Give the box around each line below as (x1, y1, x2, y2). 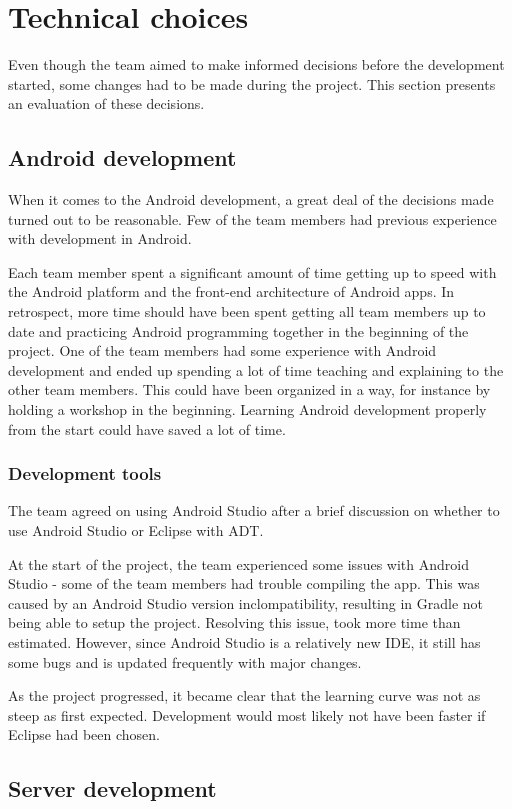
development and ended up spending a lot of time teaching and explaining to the (8, 359, 504, 380)
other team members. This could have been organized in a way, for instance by (8, 379, 491, 400)
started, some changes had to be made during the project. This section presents (8, 73, 496, 94)
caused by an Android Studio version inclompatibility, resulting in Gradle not (8, 592, 484, 613)
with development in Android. (8, 228, 192, 249)
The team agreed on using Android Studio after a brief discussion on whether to (8, 500, 500, 521)
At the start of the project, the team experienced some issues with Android (8, 553, 469, 574)
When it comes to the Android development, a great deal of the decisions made (8, 189, 494, 210)
